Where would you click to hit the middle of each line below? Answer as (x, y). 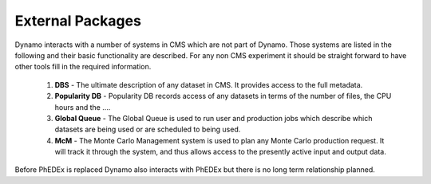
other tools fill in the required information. (83, 67)
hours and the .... (83, 107)
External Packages (78, 21)
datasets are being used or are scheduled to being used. (148, 129)
